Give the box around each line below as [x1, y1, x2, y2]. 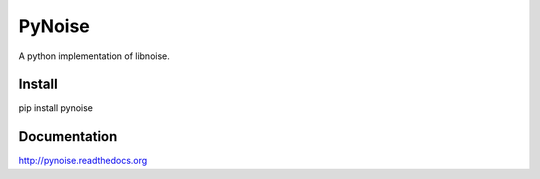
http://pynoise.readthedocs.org [18, 155, 148, 167]
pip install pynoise [18, 102, 94, 114]
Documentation [18, 128, 118, 145]
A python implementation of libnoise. [18, 50, 170, 62]
